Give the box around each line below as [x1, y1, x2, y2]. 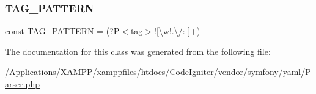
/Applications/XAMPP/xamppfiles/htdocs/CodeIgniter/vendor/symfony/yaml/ [5, 65, 306, 78]
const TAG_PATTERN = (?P [5, 24, 120, 37]
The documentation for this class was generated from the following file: [5, 45, 271, 57]
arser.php [5, 78, 40, 90]
